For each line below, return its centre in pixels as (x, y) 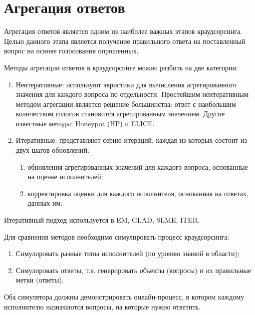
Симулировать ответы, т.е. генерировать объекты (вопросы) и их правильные (133, 270)
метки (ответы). (40, 280)
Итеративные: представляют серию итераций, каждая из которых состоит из (131, 140)
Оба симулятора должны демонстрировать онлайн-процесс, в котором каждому (124, 297)
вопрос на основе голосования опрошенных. (71, 51)
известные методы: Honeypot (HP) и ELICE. (85, 123)
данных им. (45, 203)
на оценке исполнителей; (65, 176)
